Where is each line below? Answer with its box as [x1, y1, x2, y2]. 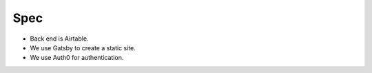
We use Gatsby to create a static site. [30, 43, 136, 52]
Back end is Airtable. [30, 34, 89, 43]
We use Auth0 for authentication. [30, 54, 124, 62]
